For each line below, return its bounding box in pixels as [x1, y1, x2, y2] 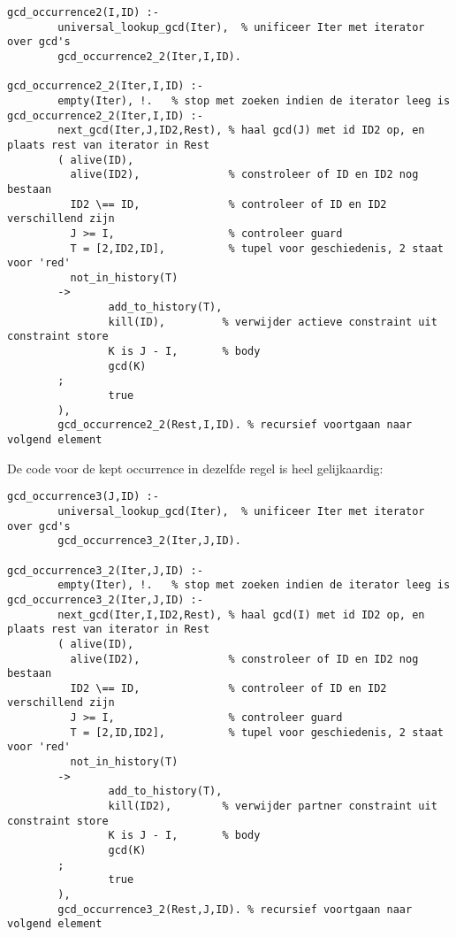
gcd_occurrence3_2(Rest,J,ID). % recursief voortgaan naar [57, 902, 413, 916]
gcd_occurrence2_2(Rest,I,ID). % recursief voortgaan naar [57, 419, 413, 432]
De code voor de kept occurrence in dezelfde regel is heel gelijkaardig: [7, 458, 384, 477]
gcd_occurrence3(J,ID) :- [7, 490, 159, 503]
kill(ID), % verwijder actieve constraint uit [108, 315, 437, 328]
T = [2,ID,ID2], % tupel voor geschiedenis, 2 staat [70, 726, 444, 739]
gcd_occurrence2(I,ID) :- [7, 6, 159, 19]
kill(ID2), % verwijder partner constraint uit [108, 800, 437, 813]
